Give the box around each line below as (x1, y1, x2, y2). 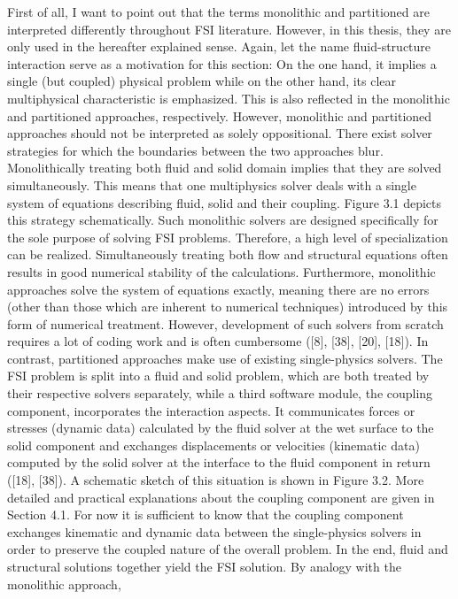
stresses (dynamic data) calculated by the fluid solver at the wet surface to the (7, 419, 434, 437)
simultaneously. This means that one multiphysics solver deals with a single (7, 175, 416, 194)
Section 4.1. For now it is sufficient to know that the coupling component (7, 505, 404, 524)
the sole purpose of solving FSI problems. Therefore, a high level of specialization (7, 227, 448, 246)
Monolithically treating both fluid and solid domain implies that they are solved (7, 158, 442, 177)
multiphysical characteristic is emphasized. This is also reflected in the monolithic (7, 88, 450, 107)
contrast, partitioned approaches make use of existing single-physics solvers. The (7, 349, 443, 367)
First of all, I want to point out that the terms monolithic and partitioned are (7, 3, 430, 20)
